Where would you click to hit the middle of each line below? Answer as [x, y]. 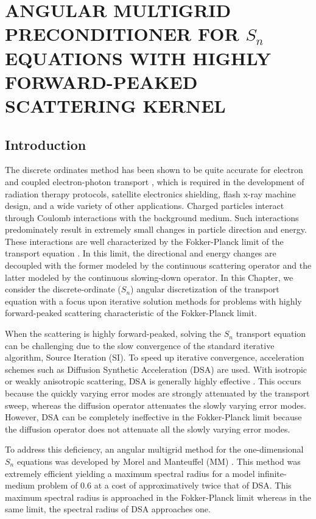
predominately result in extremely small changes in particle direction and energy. [156, 229]
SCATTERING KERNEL [115, 105]
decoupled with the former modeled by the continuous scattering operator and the [158, 265]
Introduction [46, 144]
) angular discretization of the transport [205, 289]
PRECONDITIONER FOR [122, 34]
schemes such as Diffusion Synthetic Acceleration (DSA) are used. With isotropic [156, 369]
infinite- [272, 473]
